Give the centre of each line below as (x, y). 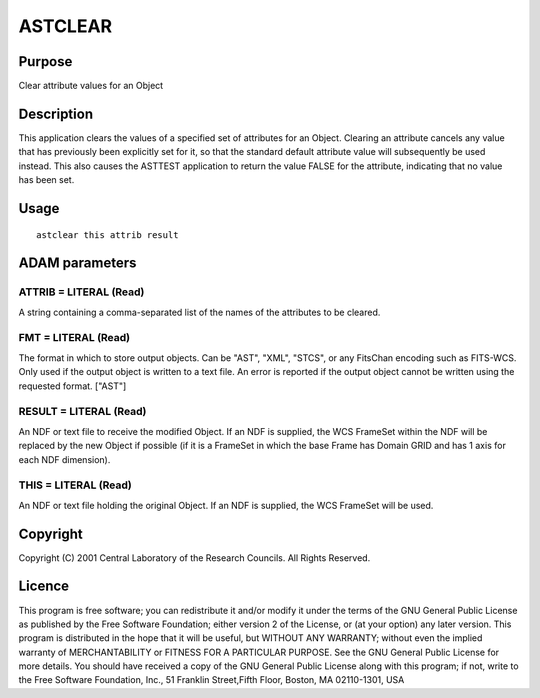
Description (56, 113)
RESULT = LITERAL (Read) (82, 412)
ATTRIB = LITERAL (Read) (81, 292)
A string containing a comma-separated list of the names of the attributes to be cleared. (199, 312)
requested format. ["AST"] (72, 386)
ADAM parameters (77, 263)
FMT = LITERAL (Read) (74, 338)
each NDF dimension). (64, 459)
